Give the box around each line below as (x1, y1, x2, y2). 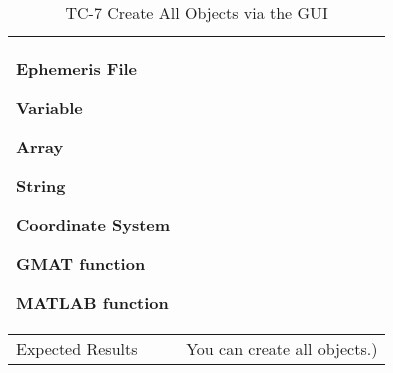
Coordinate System (16, 213, 171, 236)
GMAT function (16, 252, 146, 275)
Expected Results (16, 337, 138, 360)
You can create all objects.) (186, 337, 378, 360)
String (16, 174, 66, 197)
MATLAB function (16, 291, 169, 314)
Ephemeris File (16, 57, 138, 80)
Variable (16, 96, 83, 119)
